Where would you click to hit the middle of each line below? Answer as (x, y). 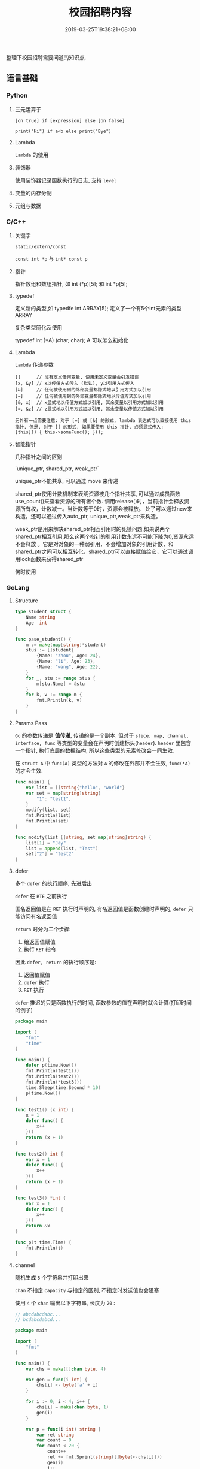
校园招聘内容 (100, 12)
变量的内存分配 (33, 193)
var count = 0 (54, 1440)
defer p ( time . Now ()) (51, 1065)
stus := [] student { (50, 650)
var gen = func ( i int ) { (57, 1380)
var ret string (56, 1435)
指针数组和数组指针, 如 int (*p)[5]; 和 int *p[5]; (71, 284)
